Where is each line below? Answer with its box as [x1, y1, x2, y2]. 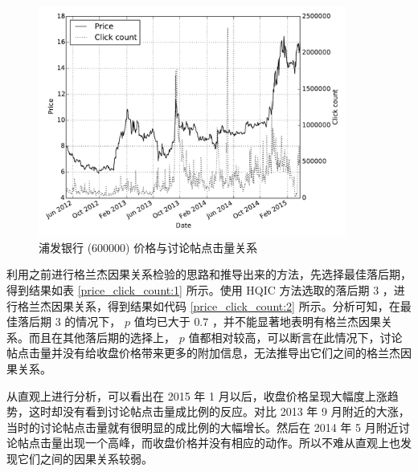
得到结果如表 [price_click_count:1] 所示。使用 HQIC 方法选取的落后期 [6, 281, 370, 298]
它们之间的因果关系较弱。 [17, 450, 153, 466]
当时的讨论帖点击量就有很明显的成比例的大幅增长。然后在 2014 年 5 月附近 [6, 418, 399, 435]
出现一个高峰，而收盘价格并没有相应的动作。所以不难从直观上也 [62, 434, 400, 451]
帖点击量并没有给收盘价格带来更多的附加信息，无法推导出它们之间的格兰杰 [6, 344, 400, 361]
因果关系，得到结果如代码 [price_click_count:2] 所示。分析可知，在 [51, 297, 400, 314]
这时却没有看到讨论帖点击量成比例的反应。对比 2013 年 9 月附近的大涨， [28, 403, 410, 420]
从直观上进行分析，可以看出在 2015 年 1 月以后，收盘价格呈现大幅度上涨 [6, 387, 387, 404]
